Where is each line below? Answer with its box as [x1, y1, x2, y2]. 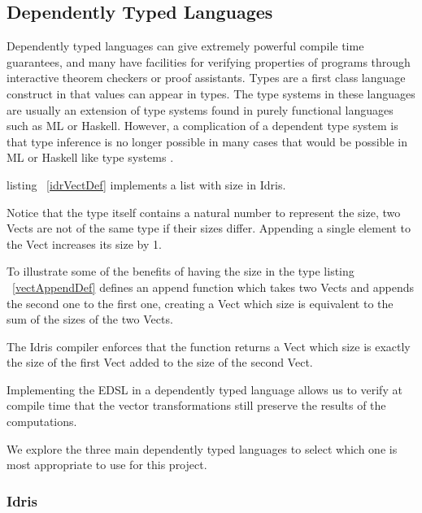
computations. [7, 413, 77, 430]
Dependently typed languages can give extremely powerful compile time [7, 37, 364, 54]
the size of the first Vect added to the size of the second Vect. [7, 354, 313, 371]
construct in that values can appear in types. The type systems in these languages [7, 85, 415, 102]
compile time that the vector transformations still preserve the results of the [7, 397, 386, 414]
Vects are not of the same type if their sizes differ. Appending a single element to [7, 220, 411, 237]
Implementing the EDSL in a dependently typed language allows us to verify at [7, 380, 402, 398]
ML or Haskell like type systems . [7, 149, 174, 166]
